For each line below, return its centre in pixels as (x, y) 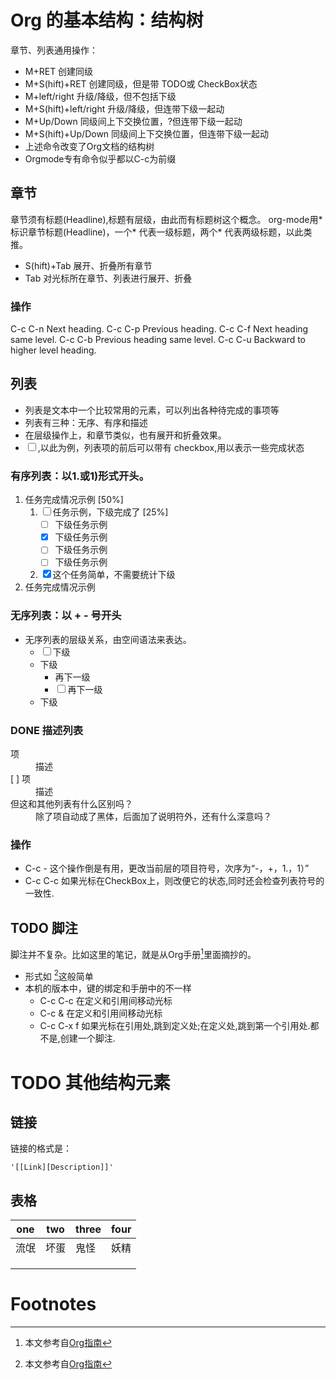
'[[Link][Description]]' (62, 1167)
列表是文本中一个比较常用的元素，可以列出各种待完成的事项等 (152, 410)
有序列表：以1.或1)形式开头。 (80, 476)
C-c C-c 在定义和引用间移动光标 (106, 1001)
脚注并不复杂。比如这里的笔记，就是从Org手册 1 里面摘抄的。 (133, 953)
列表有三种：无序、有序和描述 (86, 422)
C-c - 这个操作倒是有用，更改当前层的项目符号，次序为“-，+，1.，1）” (167, 868)
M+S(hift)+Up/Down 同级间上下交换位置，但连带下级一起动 (147, 133)
